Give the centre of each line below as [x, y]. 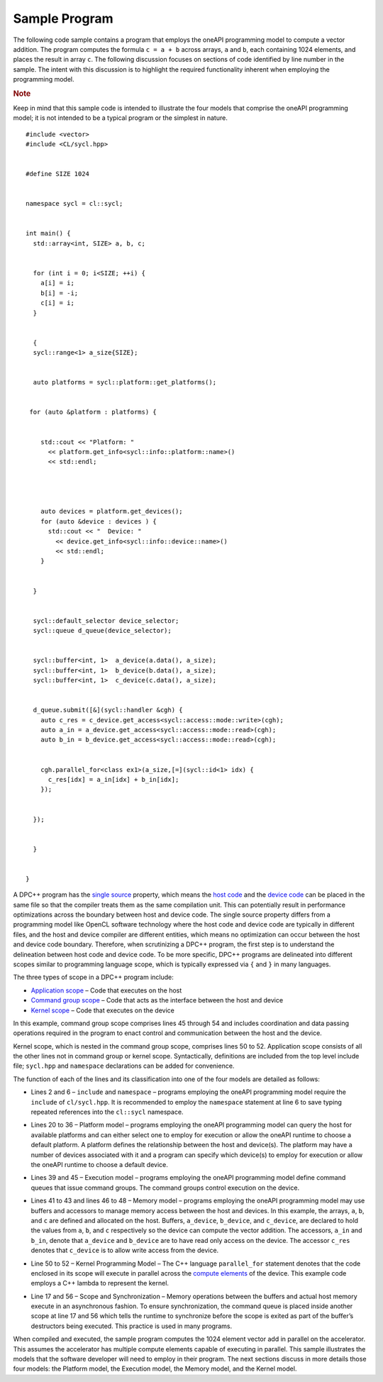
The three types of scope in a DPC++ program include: [93, 977]
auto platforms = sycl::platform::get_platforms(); [124, 382]
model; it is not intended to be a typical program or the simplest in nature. [121, 118]
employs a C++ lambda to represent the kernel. [100, 1283]
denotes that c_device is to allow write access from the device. [125, 1250]
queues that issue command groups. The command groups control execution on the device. [165, 1188]
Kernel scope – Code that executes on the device [103, 1010]
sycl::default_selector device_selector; [106, 620]
